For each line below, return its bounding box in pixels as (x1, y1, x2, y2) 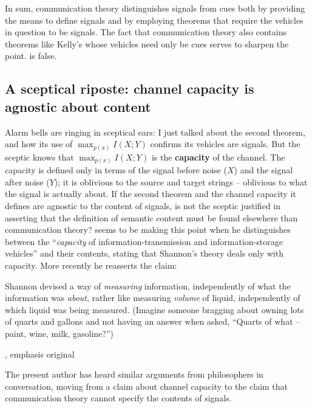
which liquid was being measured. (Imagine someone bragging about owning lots (5, 303, 304, 316)
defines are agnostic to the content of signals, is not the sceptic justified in (5, 199, 280, 212)
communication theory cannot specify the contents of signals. (5, 392, 232, 404)
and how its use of (5, 137, 73, 150)
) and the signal (234, 164, 293, 176)
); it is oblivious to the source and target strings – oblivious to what (54, 175, 308, 188)
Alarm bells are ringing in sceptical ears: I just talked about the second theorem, (5, 125, 305, 138)
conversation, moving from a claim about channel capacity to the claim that (5, 379, 288, 392)
